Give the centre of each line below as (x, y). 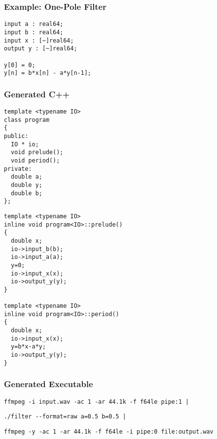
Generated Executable (49, 384)
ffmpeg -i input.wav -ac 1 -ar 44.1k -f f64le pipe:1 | (97, 402)
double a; (27, 177)
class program (27, 120)
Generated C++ (37, 94)
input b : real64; (34, 32)
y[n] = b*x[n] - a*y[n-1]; (48, 73)
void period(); (35, 160)
